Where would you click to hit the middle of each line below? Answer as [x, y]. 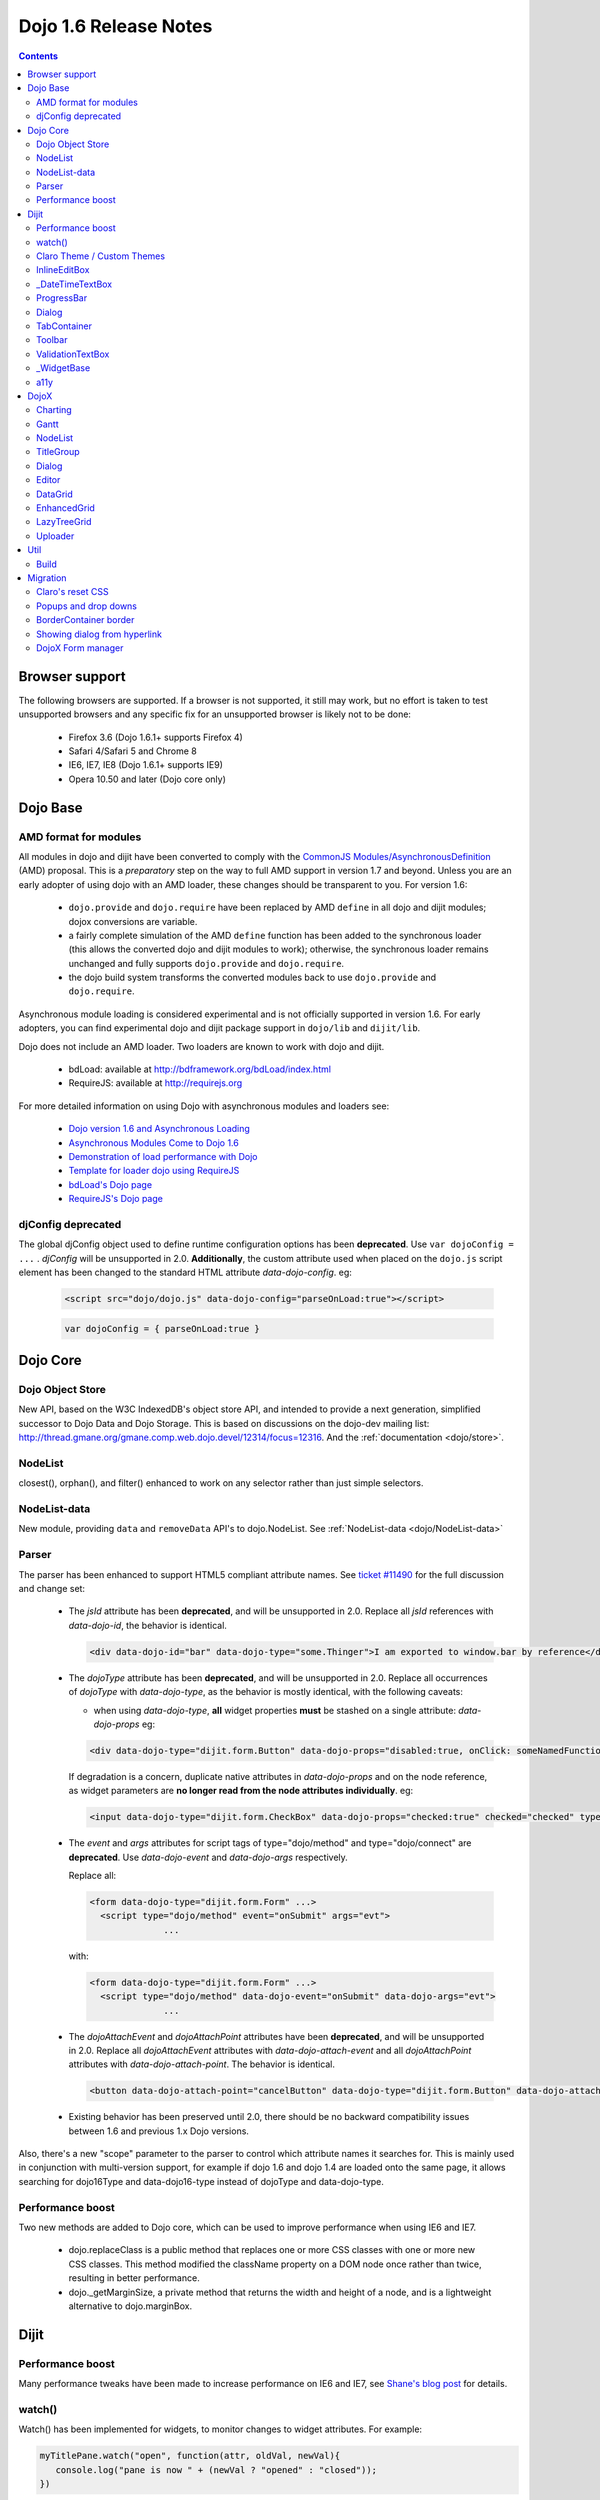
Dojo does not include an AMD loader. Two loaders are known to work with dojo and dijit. [201, 1046]
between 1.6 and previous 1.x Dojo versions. [159, 2131]
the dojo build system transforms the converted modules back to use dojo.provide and [252, 977]
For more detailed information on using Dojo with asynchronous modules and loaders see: [204, 1106]
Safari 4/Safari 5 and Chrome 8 [132, 751]
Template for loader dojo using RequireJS [154, 1171]
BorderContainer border [85, 620]
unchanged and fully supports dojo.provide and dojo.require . [206, 963]
